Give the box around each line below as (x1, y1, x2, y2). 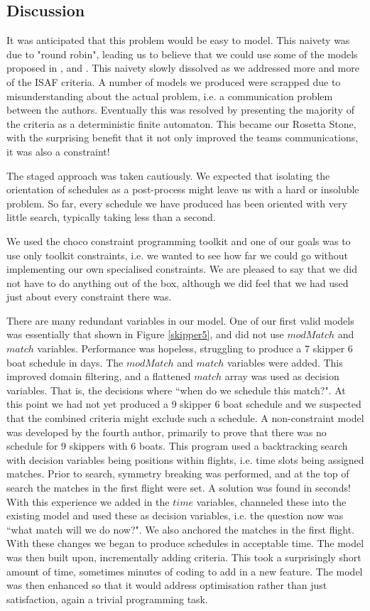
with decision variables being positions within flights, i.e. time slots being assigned (6, 452, 364, 467)
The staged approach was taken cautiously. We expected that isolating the (6, 168, 330, 183)
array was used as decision (224, 369, 339, 384)
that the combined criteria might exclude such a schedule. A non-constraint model (6, 411, 364, 426)
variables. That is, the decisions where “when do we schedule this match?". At (6, 382, 346, 397)
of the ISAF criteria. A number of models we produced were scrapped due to (6, 74, 341, 89)
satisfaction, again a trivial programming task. (6, 591, 208, 606)
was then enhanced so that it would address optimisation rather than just (6, 578, 327, 593)
